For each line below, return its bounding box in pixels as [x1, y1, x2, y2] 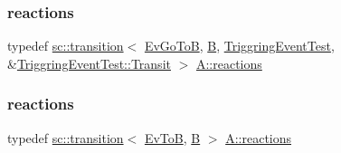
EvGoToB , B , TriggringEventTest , [144, 36, 335, 55]
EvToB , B [144, 128, 201, 147]
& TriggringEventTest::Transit [7, 53, 171, 72]
